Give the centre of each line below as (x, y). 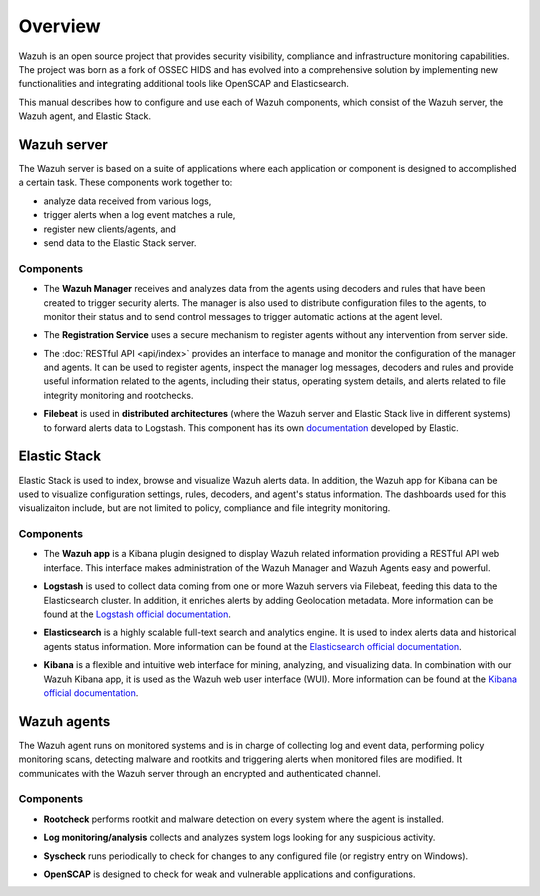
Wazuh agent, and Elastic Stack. (85, 116)
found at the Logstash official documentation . (137, 614)
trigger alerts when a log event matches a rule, (139, 215)
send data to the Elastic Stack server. (120, 242)
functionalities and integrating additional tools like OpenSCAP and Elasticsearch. (184, 84)
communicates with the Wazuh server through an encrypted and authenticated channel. (199, 773)
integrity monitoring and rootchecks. (118, 395)
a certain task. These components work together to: (125, 182)
